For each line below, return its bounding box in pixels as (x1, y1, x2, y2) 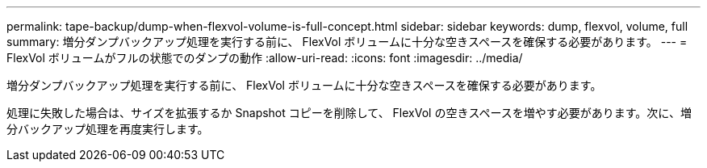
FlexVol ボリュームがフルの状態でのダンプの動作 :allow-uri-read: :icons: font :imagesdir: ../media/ (6, 51, 523, 65)
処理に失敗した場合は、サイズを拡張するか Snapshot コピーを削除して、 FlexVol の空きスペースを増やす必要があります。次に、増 (6, 106, 692, 120)
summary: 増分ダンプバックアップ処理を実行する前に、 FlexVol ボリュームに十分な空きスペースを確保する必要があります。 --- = (6, 35, 688, 48)
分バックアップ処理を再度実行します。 (6, 122, 209, 136)
